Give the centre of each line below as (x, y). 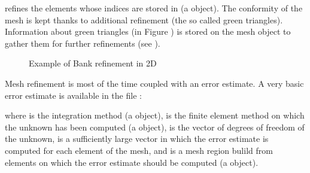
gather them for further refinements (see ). (83, 43)
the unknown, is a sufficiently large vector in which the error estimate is (137, 139)
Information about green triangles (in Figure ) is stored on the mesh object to (148, 31)
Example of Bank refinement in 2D (93, 63)
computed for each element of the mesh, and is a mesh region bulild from (139, 150)
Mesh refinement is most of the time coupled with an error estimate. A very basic (154, 83)
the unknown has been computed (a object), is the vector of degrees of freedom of (155, 127)
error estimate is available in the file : (73, 95)
